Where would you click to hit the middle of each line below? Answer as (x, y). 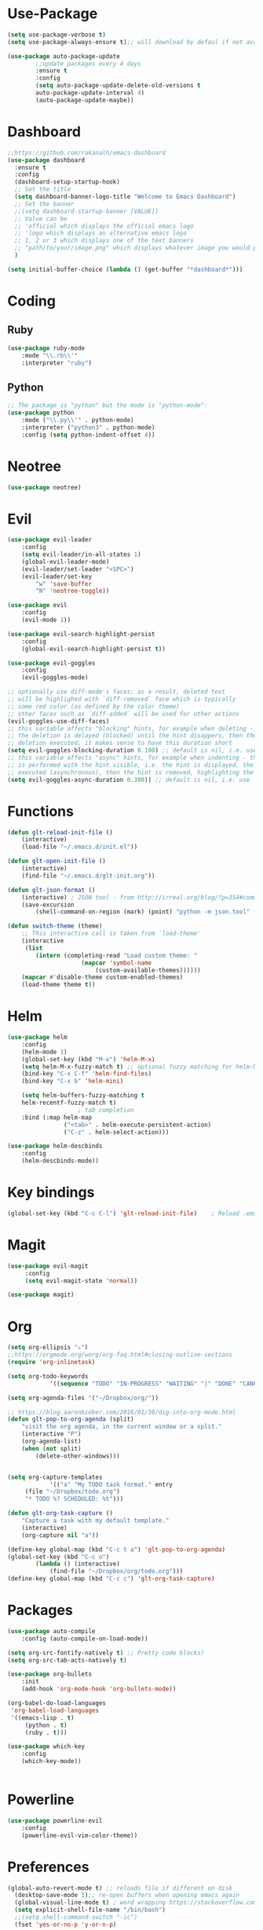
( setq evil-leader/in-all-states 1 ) (82, 555)
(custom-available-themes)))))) (148, 970)
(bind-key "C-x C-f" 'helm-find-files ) (87, 1074)
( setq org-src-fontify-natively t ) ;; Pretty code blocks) (106, 1653)
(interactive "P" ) (51, 1434)
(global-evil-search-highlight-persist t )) (94, 649)
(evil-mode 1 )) (46, 620)
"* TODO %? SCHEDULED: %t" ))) (74, 1499)
